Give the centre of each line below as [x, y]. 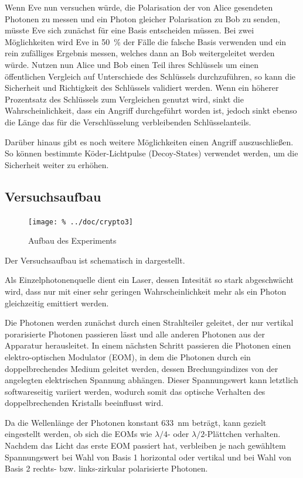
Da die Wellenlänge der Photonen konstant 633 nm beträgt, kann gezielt [136, 422]
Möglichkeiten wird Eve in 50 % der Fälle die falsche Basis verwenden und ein [146, 41]
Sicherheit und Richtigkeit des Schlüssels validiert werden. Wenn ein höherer [142, 88]
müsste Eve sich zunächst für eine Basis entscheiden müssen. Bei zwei [130, 30]
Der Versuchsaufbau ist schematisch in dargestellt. [95, 260]
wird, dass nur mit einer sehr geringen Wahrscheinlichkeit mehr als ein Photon [146, 291]
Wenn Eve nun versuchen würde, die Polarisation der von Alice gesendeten [139, 7]
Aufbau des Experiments [72, 240]
